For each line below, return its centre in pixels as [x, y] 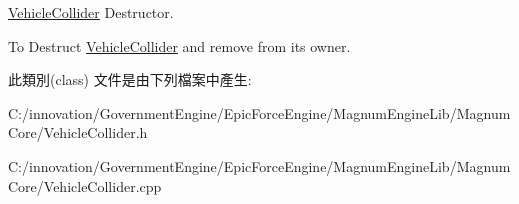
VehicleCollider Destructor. [91, 12]
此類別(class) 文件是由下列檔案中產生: [130, 79]
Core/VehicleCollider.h [78, 132]
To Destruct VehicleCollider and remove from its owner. [179, 45]
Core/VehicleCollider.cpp [85, 185]
